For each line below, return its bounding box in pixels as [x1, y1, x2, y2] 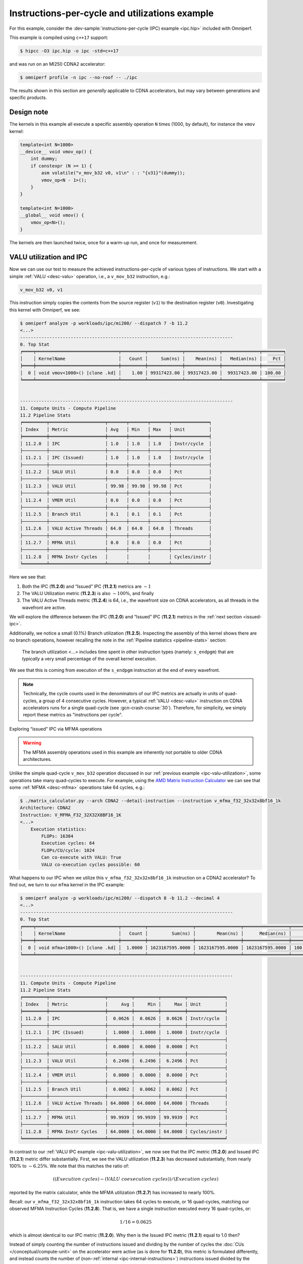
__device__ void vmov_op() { [20, 149, 92, 154]
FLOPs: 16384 [41, 833, 74, 839]
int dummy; [30, 156, 58, 162]
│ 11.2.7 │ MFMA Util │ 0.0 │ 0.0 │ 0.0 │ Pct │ [20, 539, 212, 546]
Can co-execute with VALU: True [41, 854, 121, 861]
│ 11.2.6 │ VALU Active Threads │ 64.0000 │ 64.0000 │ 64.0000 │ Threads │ [20, 1100, 228, 1106]
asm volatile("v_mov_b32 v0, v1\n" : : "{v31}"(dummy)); [41, 170, 185, 176]
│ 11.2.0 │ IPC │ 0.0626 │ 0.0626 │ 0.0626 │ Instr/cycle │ [20, 1015, 228, 1021]
